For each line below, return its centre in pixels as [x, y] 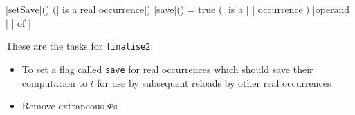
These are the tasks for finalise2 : [80, 46]
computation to [54, 82]
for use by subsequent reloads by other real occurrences [214, 82]
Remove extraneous [63, 106]
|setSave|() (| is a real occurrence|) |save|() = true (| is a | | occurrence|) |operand [178, 9]
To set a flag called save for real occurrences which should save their [167, 69]
